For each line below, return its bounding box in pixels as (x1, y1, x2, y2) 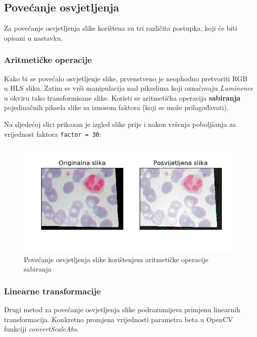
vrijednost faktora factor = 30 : (4, 128, 102, 139)
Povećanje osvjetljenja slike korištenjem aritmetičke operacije (24, 254, 208, 264)
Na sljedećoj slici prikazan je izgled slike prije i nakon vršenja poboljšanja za (4, 118, 236, 129)
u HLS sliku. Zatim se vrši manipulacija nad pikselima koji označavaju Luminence (4, 83, 253, 93)
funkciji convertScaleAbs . (4, 324, 79, 334)
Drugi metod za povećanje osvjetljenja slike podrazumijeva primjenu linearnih (4, 304, 240, 315)
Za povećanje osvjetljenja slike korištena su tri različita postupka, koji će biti (4, 23, 237, 33)
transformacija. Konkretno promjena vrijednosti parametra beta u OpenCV (4, 314, 233, 324)
